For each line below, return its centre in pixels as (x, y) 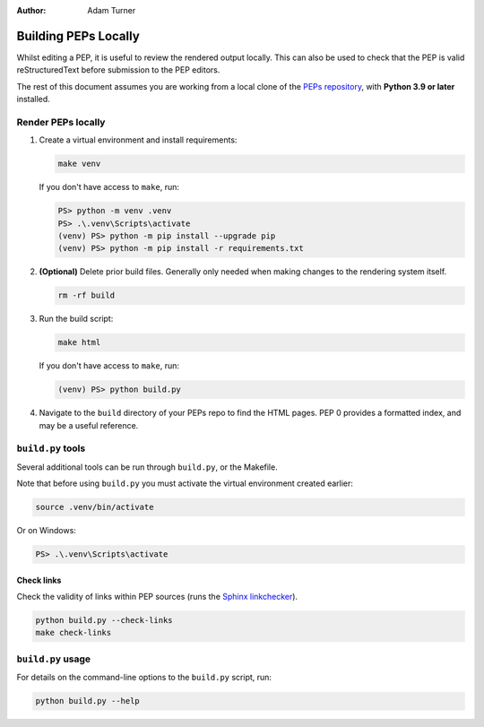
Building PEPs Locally (78, 36)
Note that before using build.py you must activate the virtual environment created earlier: (185, 483)
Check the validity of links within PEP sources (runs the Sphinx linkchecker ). (157, 597)
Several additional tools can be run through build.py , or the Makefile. (147, 467)
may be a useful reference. (89, 425)
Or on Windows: (46, 531)
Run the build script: (76, 319)
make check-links (73, 633)
